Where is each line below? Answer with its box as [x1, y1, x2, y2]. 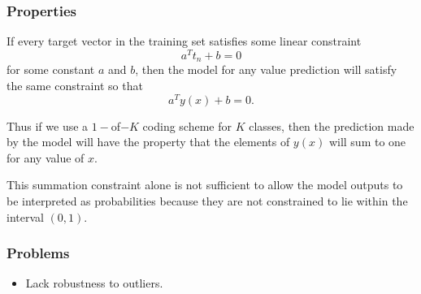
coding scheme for [142, 117, 232, 134]
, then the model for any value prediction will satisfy [135, 61, 397, 78]
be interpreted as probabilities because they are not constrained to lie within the [7, 192, 408, 209]
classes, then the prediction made [249, 117, 414, 134]
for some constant [7, 61, 95, 78]
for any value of [7, 149, 85, 166]
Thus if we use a [7, 117, 89, 134]
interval [7, 208, 44, 225]
